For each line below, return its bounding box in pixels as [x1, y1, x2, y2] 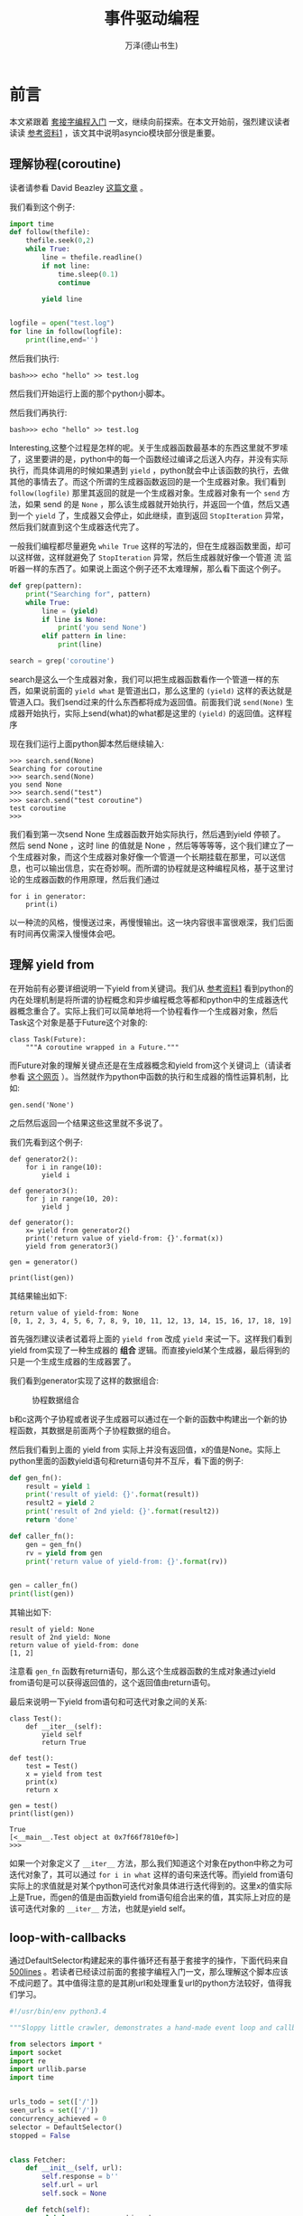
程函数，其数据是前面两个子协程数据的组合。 [9, 1425, 176, 1436]
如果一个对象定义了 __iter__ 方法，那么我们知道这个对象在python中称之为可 [9, 1858, 294, 1869]
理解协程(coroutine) [9, 156, 122, 172]
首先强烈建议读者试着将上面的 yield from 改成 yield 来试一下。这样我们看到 [9, 1333, 293, 1344]
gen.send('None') [9, 1100, 75, 1109]
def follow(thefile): [9, 228, 91, 237]
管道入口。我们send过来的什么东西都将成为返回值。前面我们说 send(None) [9, 696, 284, 707]
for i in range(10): [25, 1163, 103, 1172]
